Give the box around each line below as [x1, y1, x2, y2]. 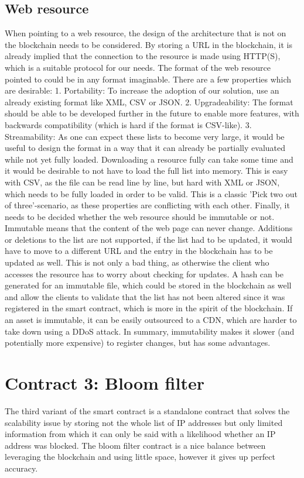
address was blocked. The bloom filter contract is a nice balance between [5, 439, 266, 451]
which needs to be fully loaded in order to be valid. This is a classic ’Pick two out [5, 187, 298, 200]
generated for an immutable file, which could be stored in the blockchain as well [5, 279, 292, 291]
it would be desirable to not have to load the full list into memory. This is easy [5, 164, 288, 177]
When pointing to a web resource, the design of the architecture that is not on [5, 27, 286, 39]
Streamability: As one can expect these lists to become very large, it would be [5, 130, 285, 142]
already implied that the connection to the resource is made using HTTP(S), [5, 50, 281, 62]
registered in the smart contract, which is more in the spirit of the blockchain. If [5, 302, 293, 314]
